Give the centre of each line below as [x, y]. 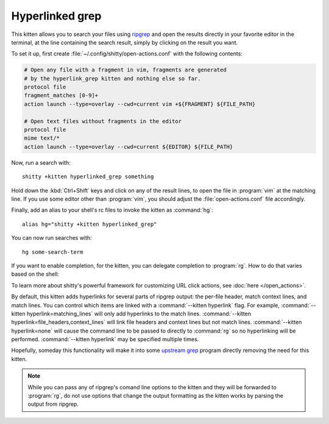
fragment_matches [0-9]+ [61, 95]
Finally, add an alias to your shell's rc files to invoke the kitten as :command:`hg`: [112, 210]
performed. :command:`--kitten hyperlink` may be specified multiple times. [105, 339]
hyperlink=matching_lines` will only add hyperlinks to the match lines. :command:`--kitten [139, 314]
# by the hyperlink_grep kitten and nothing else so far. [112, 78]
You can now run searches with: [51, 238]
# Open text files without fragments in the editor [103, 121]
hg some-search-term [53, 252]
